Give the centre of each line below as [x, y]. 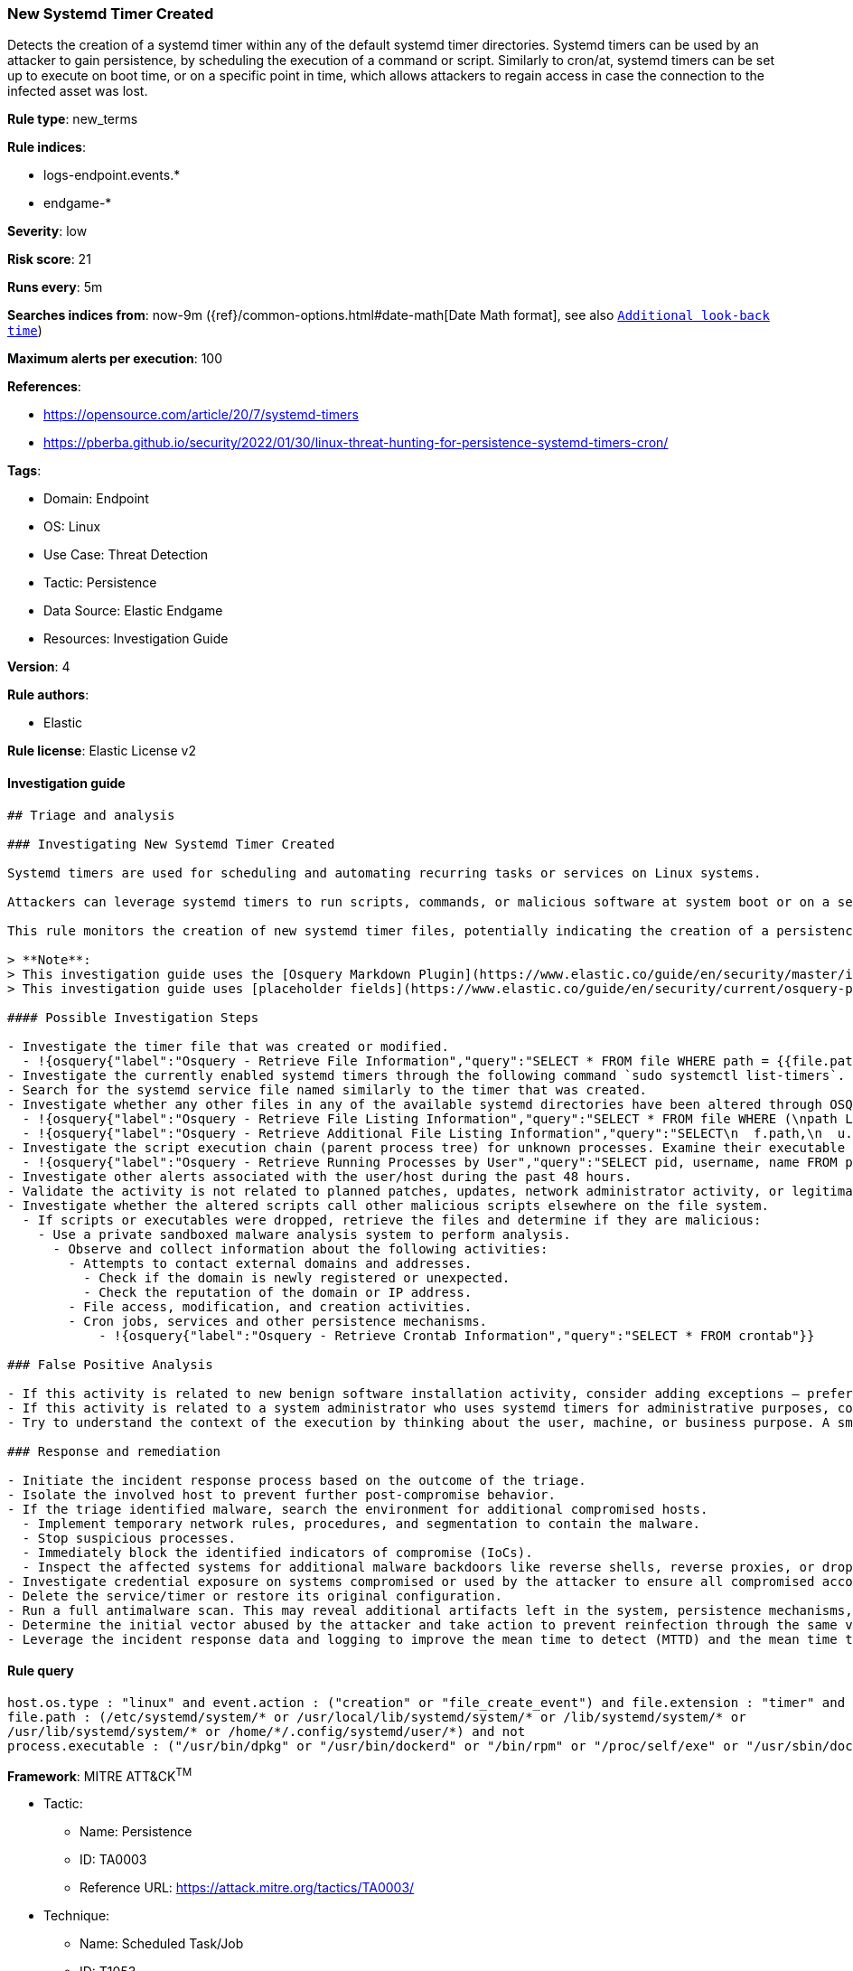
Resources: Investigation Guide [136, 639]
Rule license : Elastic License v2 [102, 751]
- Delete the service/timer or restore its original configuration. [255, 1596]
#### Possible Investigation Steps [133, 1017]
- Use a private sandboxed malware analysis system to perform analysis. [304, 1234]
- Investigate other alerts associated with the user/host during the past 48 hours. [320, 1176]
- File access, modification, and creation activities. [270, 1306]
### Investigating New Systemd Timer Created [171, 844]
